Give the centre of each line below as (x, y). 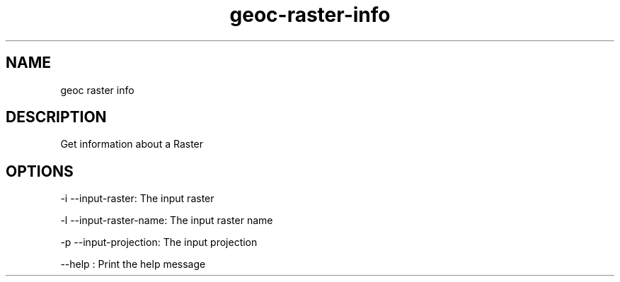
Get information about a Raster (132, 144)
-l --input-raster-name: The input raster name (167, 221)
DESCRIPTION (56, 117)
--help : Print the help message (133, 264)
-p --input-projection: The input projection (159, 242)
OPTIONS (40, 171)
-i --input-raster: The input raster (137, 199)
